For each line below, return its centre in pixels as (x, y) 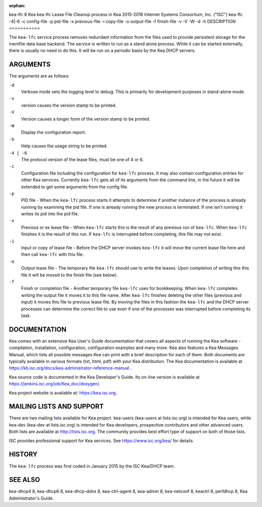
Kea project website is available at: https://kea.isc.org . (63, 393)
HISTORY (23, 454)
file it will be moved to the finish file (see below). (70, 275)
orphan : (17, 6)
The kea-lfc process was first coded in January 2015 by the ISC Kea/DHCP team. (92, 466)
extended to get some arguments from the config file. (74, 187)
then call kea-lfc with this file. (53, 254)
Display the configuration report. (54, 132)
